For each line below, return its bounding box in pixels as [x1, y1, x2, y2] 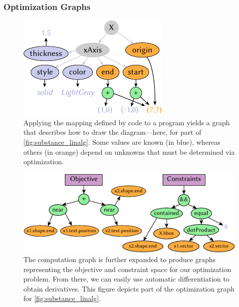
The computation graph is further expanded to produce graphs [23, 254, 216, 265]
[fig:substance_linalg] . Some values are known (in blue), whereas [23, 137, 221, 147]
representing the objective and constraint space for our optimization [23, 264, 232, 274]
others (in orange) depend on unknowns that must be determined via [23, 146, 235, 157]
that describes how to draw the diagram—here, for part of [23, 127, 202, 137]
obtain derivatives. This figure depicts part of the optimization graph [23, 283, 235, 294]
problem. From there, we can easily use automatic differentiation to [23, 274, 230, 284]
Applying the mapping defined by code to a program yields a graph [23, 117, 230, 127]
